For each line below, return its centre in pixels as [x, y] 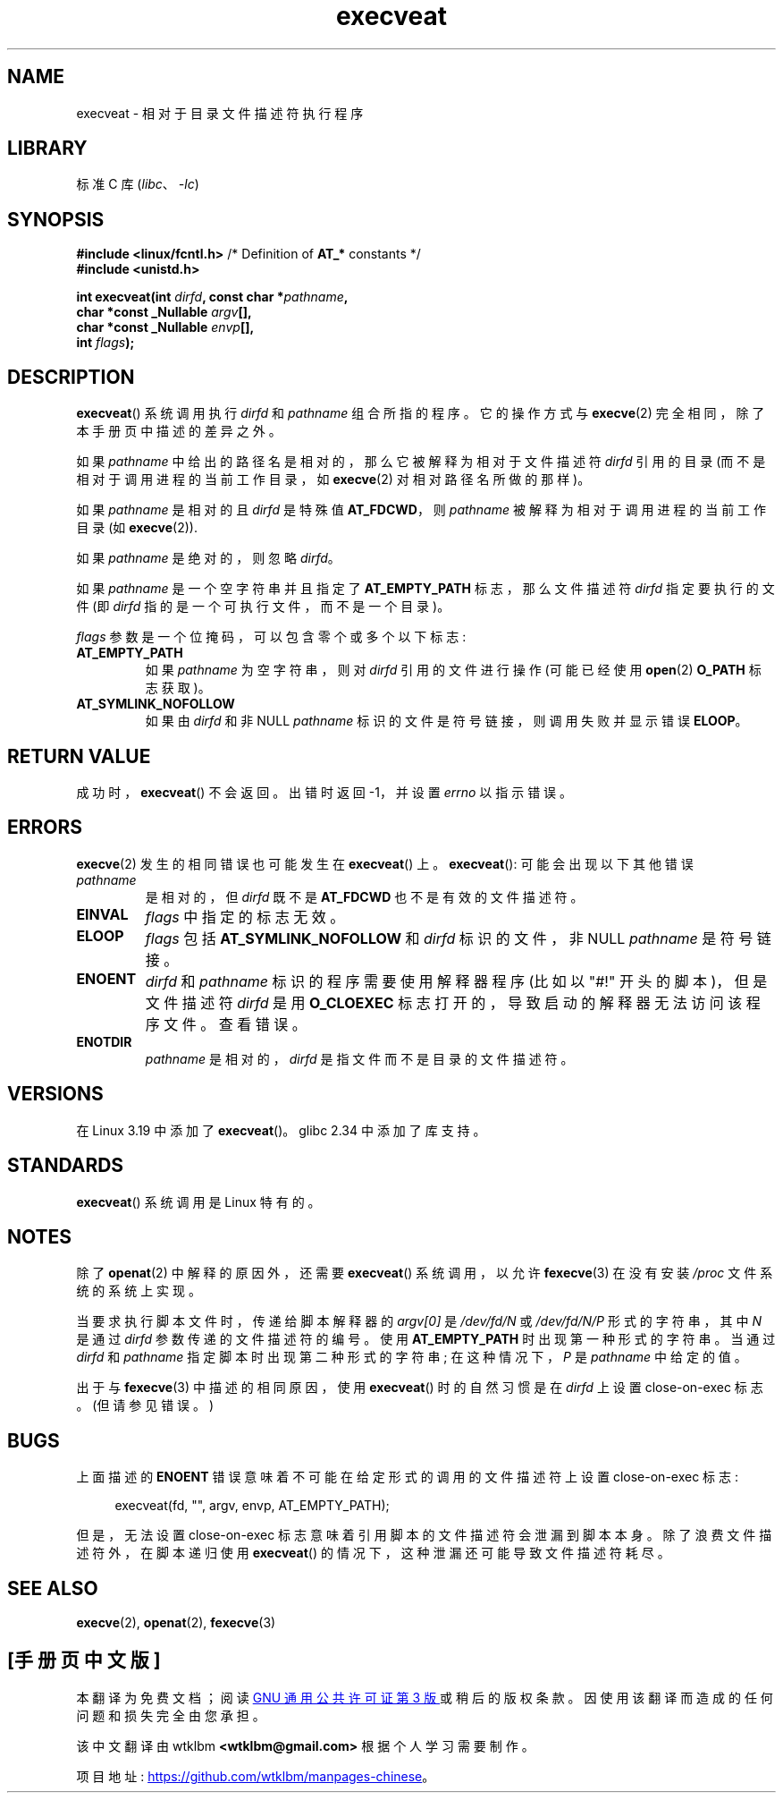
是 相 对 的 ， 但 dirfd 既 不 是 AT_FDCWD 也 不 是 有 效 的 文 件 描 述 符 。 [364, 896]
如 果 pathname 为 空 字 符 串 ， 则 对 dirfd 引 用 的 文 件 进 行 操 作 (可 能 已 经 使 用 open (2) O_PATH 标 [453, 670]
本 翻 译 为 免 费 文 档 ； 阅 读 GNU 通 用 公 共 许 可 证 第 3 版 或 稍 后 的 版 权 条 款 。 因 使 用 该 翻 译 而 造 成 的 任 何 [425, 1697]
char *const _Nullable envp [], [165, 327]
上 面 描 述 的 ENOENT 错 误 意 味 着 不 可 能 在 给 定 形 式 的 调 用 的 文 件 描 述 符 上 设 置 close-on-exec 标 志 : [407, 1477]
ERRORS [45, 828]
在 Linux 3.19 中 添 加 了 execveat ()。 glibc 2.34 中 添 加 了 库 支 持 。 [281, 1130]
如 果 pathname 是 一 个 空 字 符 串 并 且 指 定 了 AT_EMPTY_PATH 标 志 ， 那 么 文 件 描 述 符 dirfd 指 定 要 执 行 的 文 [425, 589]
